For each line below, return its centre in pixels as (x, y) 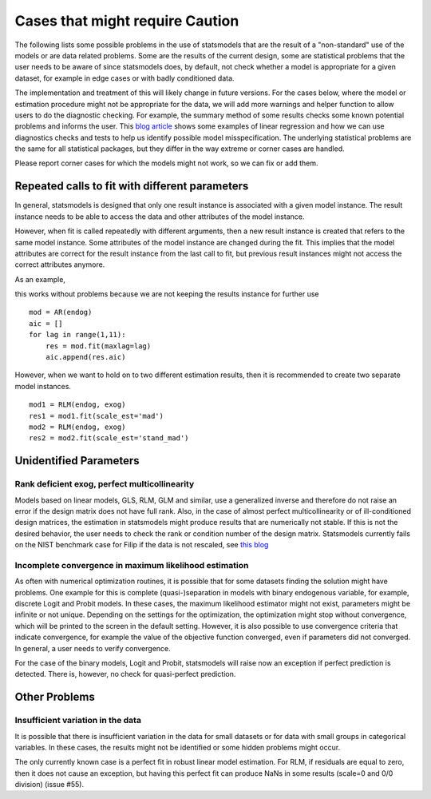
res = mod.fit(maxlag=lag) (98, 346)
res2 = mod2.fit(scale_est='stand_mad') (109, 438)
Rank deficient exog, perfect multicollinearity (105, 484)
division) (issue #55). (49, 785)
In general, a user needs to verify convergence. (93, 648)
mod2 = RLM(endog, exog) (77, 427)
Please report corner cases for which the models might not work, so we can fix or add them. (166, 163)
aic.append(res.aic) (85, 357)
